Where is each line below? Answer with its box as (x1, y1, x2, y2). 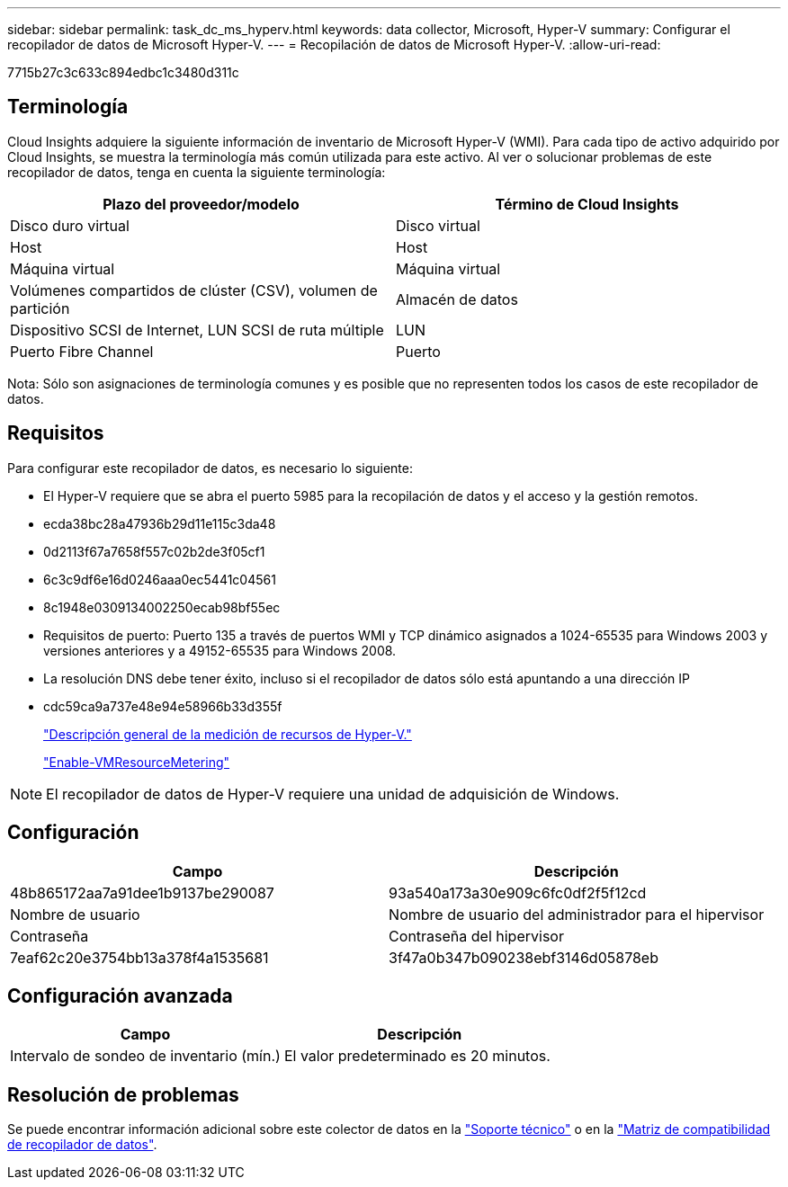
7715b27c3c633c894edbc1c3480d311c (7, 65, 239, 80)
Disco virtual (396, 216, 480, 235)
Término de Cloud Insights (495, 194, 679, 213)
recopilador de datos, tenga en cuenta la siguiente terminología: (7, 164, 386, 180)
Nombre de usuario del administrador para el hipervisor (389, 905, 765, 924)
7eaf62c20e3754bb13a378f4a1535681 (10, 948, 269, 967)
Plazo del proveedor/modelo (103, 194, 300, 213)
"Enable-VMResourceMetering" (43, 754, 230, 770)
